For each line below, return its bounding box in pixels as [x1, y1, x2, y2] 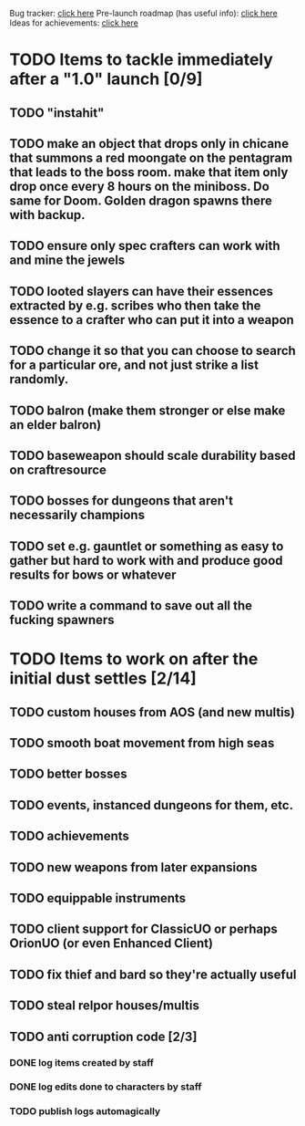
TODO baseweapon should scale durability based [9, 447, 296, 464]
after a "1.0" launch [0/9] [9, 68, 203, 89]
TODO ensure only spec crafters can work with [9, 238, 280, 254]
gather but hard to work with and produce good [9, 552, 283, 568]
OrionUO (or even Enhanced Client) [9, 935, 214, 952]
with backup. [9, 207, 86, 223]
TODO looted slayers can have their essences [9, 283, 274, 299]
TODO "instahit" [9, 105, 105, 120]
